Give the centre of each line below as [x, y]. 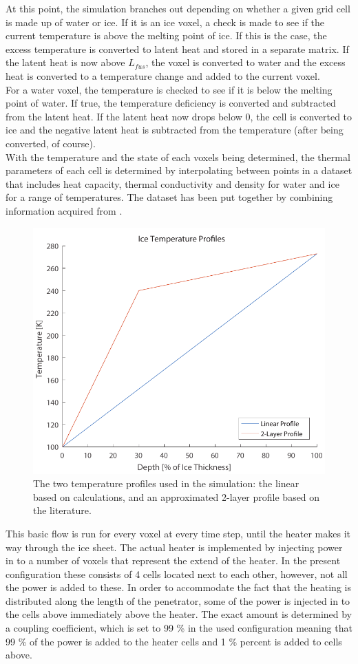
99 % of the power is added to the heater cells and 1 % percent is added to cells [174, 641]
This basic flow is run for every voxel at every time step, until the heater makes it [178, 533]
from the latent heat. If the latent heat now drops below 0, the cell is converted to [179, 116]
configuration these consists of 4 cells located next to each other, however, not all [177, 574]
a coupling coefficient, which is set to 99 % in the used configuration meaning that [179, 628]
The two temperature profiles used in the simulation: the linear [166, 483]
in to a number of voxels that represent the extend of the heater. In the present [173, 560]
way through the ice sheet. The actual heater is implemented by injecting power [174, 547]
